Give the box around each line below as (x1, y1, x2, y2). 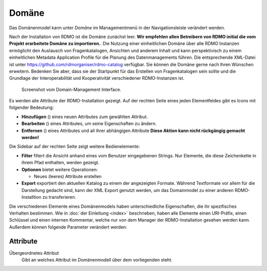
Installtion (21, 194, 42, 200)
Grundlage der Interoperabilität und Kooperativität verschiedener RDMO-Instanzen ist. (9, 75, 185, 81)
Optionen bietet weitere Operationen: (21, 166, 98, 173)
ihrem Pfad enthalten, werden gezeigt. (21, 160, 100, 166)
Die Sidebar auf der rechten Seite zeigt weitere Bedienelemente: (9, 143, 140, 149)
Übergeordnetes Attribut (9, 250, 59, 256)
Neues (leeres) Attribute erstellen (34, 173, 102, 179)
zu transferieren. (42, 194, 77, 200)
